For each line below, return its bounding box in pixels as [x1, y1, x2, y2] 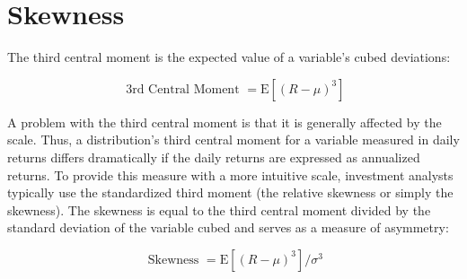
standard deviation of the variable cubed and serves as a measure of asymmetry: [7, 218, 449, 237]
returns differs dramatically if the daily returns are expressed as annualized [7, 147, 420, 166]
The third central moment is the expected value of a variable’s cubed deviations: [7, 48, 451, 66]
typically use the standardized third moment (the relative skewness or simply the [7, 183, 454, 202]
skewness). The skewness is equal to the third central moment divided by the [7, 200, 431, 219]
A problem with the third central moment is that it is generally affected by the [7, 112, 442, 131]
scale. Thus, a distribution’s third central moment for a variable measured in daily [7, 130, 460, 149]
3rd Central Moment [126, 83, 240, 96]
